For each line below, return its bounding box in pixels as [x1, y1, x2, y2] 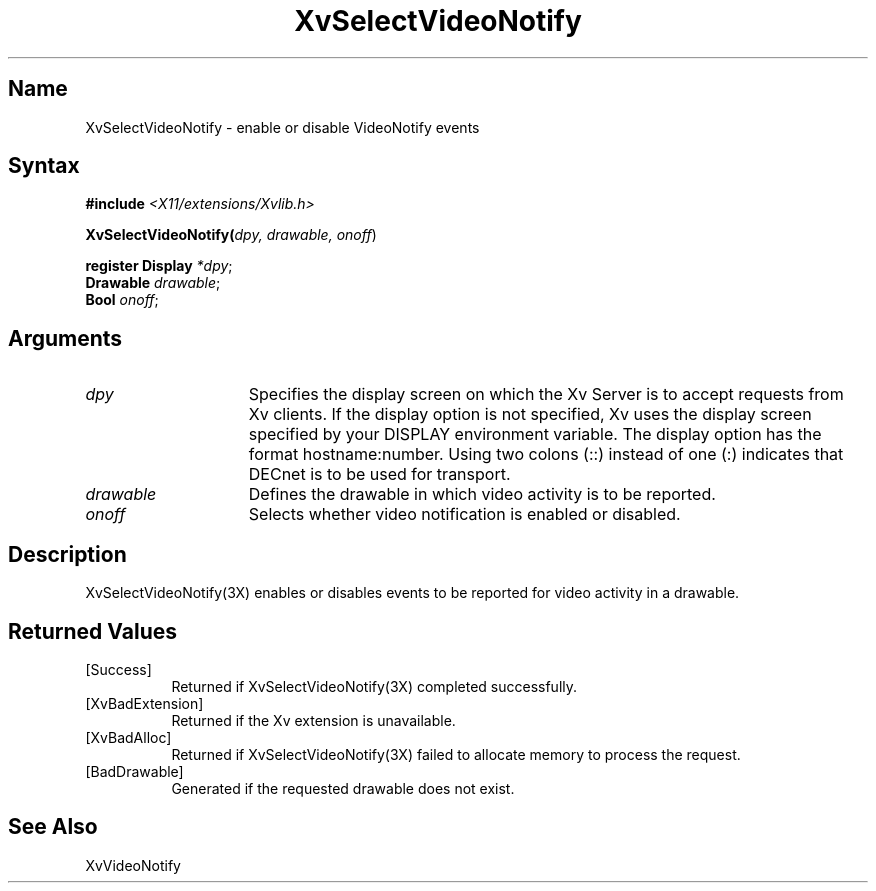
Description [8, 541, 127, 567]
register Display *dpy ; [85, 257, 233, 275]
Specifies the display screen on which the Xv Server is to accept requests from [248, 384, 844, 405]
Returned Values [8, 618, 177, 644]
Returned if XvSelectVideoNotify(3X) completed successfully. [171, 677, 578, 695]
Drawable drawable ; [85, 274, 221, 292]
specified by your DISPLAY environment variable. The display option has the [248, 424, 822, 445]
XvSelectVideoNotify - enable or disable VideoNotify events [85, 118, 480, 136]
